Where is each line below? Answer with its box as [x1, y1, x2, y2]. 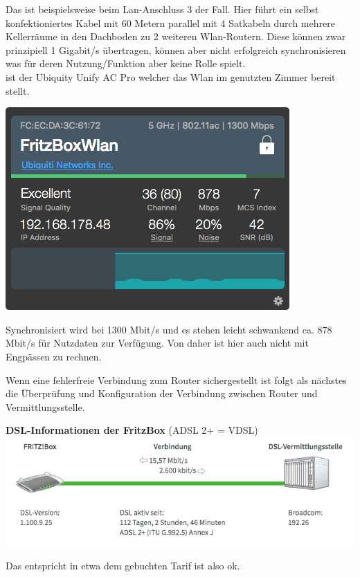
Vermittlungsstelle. [6, 399, 85, 414]
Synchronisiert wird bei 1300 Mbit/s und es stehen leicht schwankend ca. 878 [6, 322, 332, 336]
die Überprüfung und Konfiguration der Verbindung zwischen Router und [6, 386, 318, 401]
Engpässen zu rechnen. [6, 349, 102, 363]
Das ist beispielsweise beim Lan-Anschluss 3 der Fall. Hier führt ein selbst [6, 2, 319, 16]
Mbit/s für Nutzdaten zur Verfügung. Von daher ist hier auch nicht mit [6, 336, 309, 350]
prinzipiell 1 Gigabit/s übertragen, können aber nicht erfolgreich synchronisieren [6, 42, 346, 57]
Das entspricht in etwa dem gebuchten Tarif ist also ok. [6, 558, 240, 572]
